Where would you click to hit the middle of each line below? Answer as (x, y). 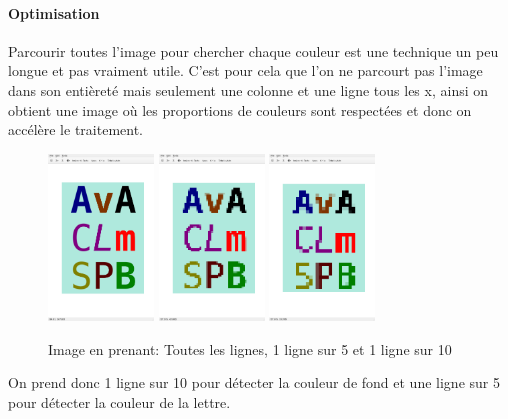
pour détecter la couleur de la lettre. (119, 401)
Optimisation (54, 12)
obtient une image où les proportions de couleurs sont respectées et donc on (240, 109)
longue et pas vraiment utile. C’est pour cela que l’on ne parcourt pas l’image (245, 70)
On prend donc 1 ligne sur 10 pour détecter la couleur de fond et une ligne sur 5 (254, 382)
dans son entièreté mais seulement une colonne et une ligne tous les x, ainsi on (248, 89)
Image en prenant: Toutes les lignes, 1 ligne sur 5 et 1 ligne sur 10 (250, 348)
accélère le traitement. (75, 129)
